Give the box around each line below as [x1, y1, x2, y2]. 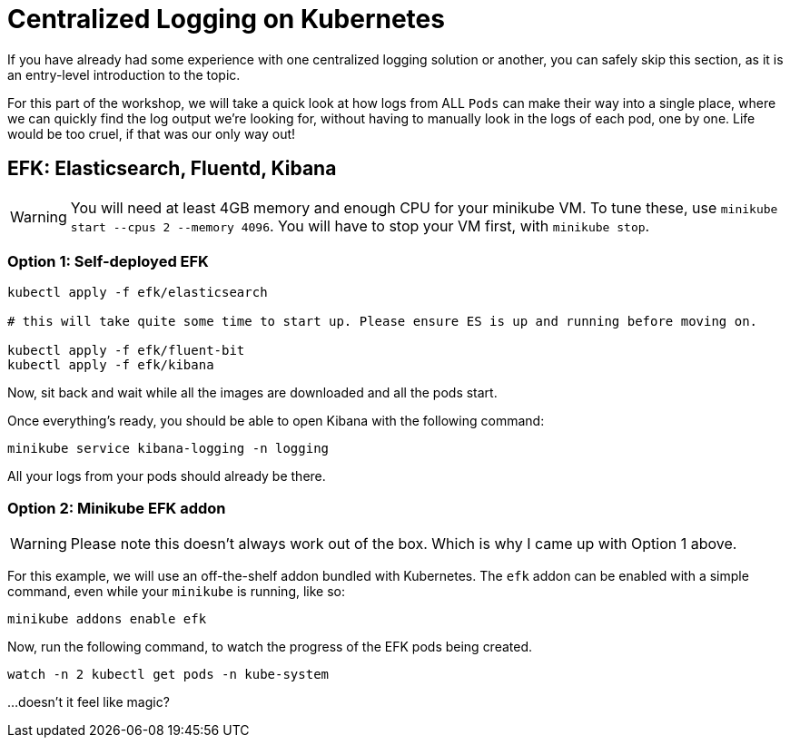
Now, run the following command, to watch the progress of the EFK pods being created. [7, 639, 533, 655]
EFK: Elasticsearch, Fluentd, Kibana [7, 157, 337, 181]
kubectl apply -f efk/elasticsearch [7, 285, 268, 300]
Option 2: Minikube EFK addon [7, 498, 226, 517]
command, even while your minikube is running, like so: [7, 583, 346, 600]
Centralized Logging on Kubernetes [7, 4, 445, 34]
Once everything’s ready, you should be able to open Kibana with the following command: [7, 413, 545, 429]
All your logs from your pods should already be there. [7, 468, 326, 485]
